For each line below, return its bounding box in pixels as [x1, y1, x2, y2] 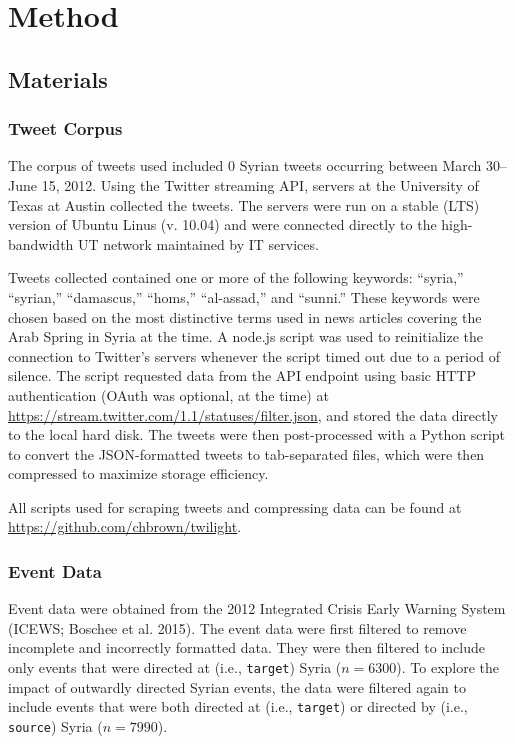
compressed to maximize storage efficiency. [8, 463, 269, 484]
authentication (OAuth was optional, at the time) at [8, 384, 329, 405]
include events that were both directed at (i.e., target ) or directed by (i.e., [8, 696, 468, 717]
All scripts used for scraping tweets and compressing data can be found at [8, 496, 462, 517]
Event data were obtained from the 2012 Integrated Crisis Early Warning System [8, 598, 506, 619]
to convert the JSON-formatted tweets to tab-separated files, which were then [8, 443, 485, 464]
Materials [8, 63, 108, 94]
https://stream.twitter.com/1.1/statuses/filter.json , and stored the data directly [8, 404, 498, 425]
